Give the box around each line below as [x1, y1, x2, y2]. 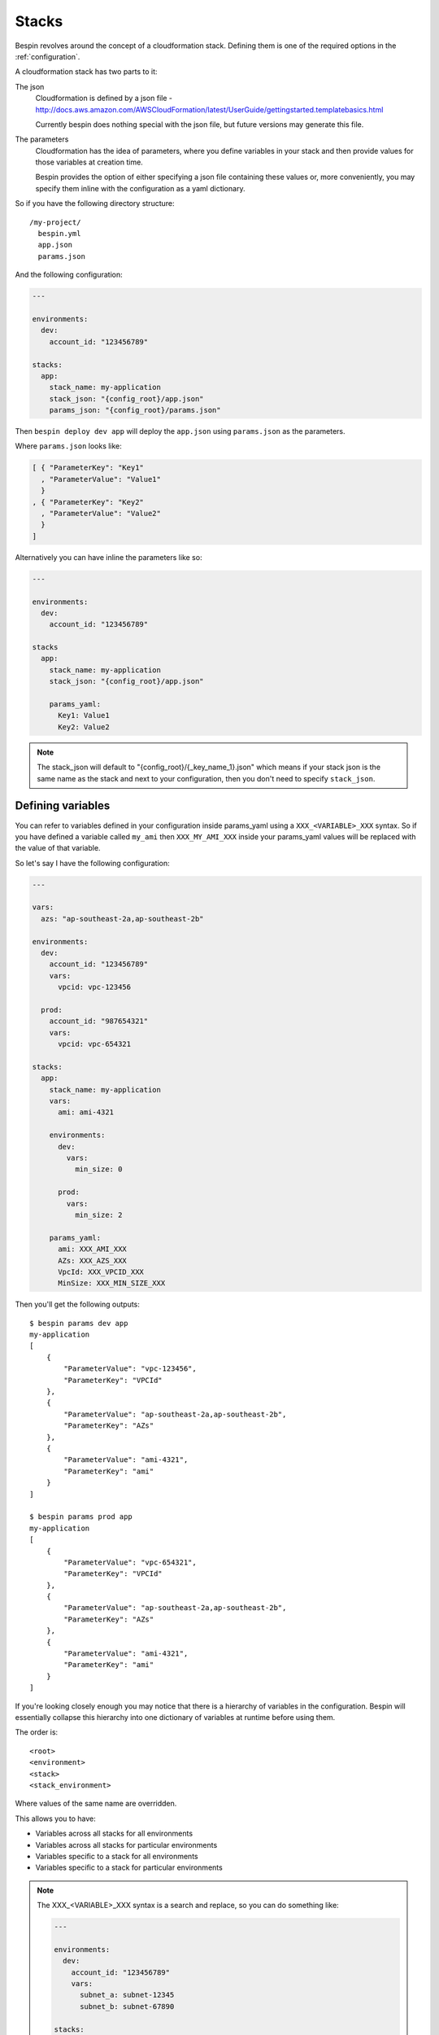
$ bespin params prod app [29, 1512, 133, 1521]
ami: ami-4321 [58, 1108, 114, 1117]
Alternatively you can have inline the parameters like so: [15, 552, 202, 562]
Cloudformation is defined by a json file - [35, 94, 172, 103]
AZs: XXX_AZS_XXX [58, 1256, 128, 1265]
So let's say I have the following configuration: [15, 858, 170, 868]
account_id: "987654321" [49, 1017, 149, 1026]
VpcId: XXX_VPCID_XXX [58, 1267, 144, 1276]
